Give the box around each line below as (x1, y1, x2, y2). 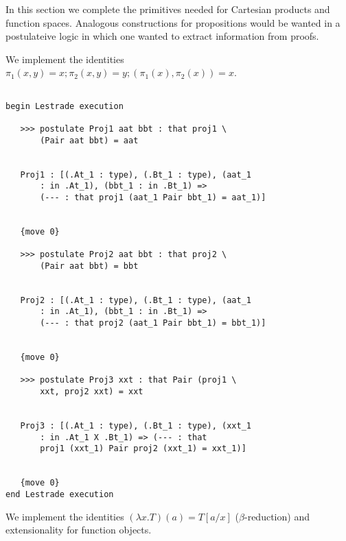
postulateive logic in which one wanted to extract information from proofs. (5, 29, 319, 43)
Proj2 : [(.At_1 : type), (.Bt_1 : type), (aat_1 (20, 295, 251, 305)
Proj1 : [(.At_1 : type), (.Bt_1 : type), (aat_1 (20, 169, 251, 180)
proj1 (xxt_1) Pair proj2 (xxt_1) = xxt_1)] (40, 444, 246, 454)
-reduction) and (244, 509, 310, 523)
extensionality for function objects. (5, 522, 152, 537)
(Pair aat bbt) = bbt (40, 261, 139, 271)
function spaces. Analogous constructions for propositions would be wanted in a (5, 15, 341, 29)
